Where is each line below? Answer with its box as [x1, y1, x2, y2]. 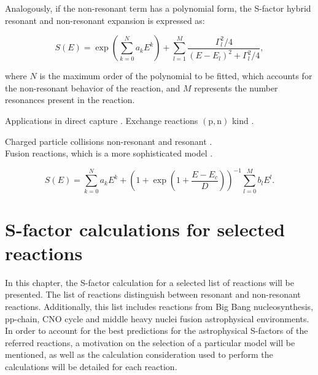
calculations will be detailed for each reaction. [5, 360, 177, 373]
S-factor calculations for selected [5, 216, 285, 241]
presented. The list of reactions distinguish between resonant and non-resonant [5, 288, 301, 301]
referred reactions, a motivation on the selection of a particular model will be [5, 336, 295, 349]
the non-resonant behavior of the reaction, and [5, 81, 180, 94]
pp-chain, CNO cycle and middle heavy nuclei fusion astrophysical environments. [5, 312, 309, 325]
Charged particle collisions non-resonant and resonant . [5, 134, 212, 147]
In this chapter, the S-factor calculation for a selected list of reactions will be [5, 276, 295, 288]
